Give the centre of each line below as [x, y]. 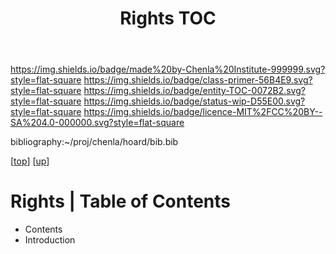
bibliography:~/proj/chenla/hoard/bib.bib [94, 142]
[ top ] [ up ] [30, 161]
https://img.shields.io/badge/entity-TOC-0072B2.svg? [194, 91]
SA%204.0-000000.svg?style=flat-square [97, 123]
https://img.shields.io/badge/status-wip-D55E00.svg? [194, 101]
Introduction [50, 240]
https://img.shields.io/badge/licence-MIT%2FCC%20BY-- [203, 112]
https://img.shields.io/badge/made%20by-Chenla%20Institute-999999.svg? [168, 69]
